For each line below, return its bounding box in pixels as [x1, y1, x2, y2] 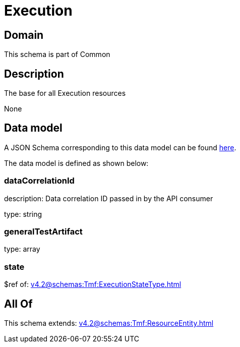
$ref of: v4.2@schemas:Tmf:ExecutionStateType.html [4, 280, 182, 289]
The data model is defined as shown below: [4, 158, 149, 167]
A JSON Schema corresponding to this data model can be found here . [4, 143, 236, 152]
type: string [4, 209, 42, 218]
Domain [4, 28, 44, 41]
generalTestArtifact [4, 226, 83, 237]
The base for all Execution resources [4, 89, 126, 98]
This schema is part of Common [4, 50, 110, 59]
